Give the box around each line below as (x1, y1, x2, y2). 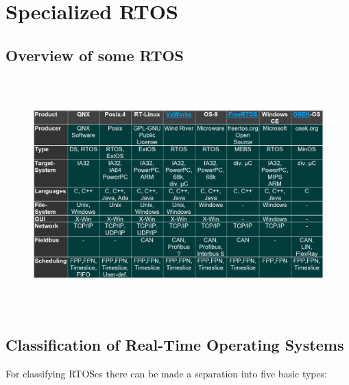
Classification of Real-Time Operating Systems (5, 333, 344, 355)
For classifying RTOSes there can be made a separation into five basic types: (5, 366, 328, 380)
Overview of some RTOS (5, 44, 184, 65)
